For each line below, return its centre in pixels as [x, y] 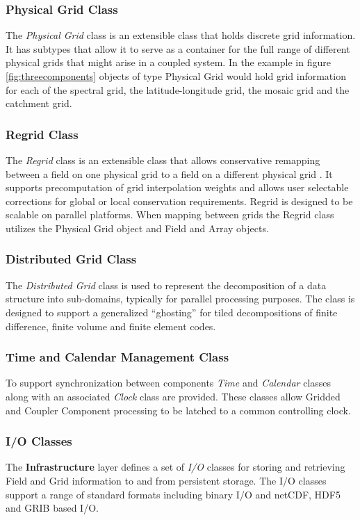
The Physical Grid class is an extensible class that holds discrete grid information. [181, 35]
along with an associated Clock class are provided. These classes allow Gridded [173, 396]
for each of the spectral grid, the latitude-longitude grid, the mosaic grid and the [178, 89]
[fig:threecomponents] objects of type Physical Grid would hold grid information [176, 76]
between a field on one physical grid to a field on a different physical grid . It [169, 173]
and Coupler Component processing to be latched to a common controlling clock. [178, 410]
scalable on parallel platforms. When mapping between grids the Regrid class [170, 214]
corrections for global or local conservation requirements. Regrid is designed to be [179, 201]
